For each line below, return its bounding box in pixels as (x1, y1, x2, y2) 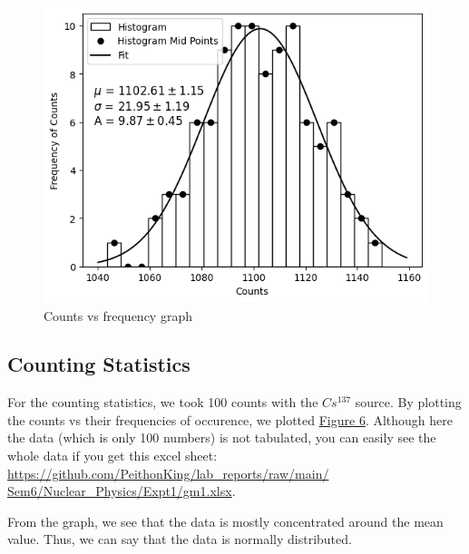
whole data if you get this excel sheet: (7, 446, 218, 465)
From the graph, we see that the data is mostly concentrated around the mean (7, 511, 444, 530)
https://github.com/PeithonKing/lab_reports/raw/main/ (7, 463, 329, 482)
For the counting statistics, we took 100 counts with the (7, 393, 318, 412)
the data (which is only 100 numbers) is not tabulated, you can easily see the (7, 428, 436, 447)
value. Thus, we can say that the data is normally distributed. (7, 530, 352, 549)
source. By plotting (355, 393, 462, 412)
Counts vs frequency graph (44, 306, 192, 325)
